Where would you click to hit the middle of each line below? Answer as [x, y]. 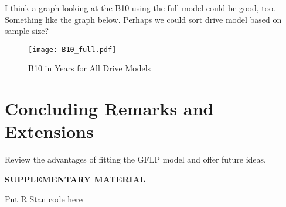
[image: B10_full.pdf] [72, 49]
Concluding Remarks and [109, 108]
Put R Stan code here [44, 199]
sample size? [27, 31]
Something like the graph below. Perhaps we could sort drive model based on [143, 19]
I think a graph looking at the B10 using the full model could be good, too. [140, 8]
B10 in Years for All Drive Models [90, 68]
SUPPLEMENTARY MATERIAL [75, 179]
